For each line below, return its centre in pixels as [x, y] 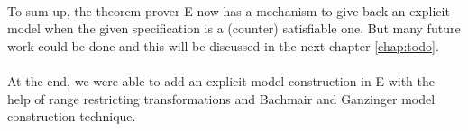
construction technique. [72, 116]
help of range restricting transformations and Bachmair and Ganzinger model [221, 98]
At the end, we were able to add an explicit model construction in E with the [221, 80]
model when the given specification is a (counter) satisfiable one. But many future [234, 28]
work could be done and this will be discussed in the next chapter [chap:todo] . [223, 45]
